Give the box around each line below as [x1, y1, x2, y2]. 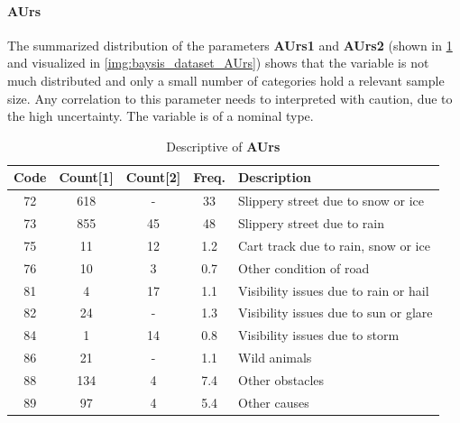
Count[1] [59, 168, 114, 187]
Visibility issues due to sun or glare [238, 303, 433, 322]
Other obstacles [238, 370, 325, 389]
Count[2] [125, 168, 181, 187]
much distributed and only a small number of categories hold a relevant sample [7, 70, 445, 89]
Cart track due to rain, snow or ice [238, 235, 430, 254]
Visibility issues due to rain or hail [238, 280, 429, 299]
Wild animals [238, 348, 312, 367]
